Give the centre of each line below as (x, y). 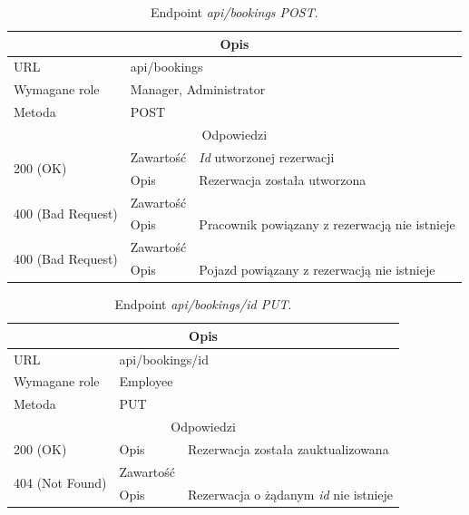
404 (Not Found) (60, 483)
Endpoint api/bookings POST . (234, 12)
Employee (146, 381)
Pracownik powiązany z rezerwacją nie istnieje (327, 224)
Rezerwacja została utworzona (283, 179)
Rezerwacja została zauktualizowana (288, 448)
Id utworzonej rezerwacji (267, 156)
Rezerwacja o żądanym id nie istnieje (291, 494)
